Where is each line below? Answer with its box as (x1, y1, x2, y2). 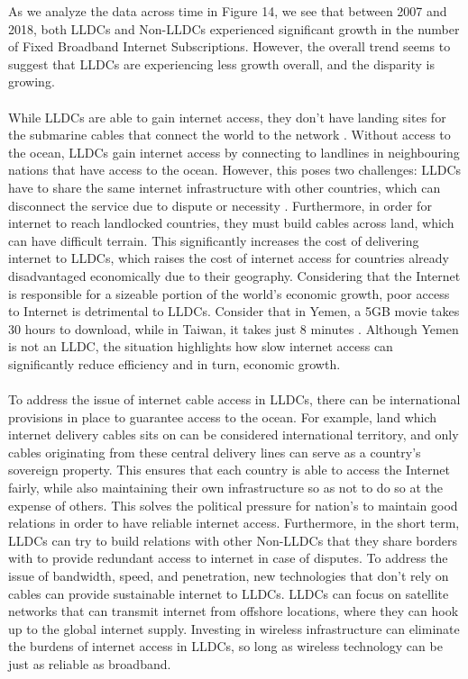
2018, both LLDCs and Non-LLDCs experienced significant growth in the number (8, 19, 460, 38)
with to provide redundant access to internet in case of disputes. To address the (8, 548, 448, 567)
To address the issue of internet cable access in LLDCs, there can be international (8, 390, 461, 409)
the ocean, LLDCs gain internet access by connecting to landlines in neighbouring (8, 142, 460, 161)
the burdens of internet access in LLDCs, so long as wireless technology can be (8, 637, 443, 656)
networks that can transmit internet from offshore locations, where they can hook (8, 602, 459, 620)
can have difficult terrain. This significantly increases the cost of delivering (8, 231, 419, 249)
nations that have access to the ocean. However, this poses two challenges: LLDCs (8, 160, 462, 179)
